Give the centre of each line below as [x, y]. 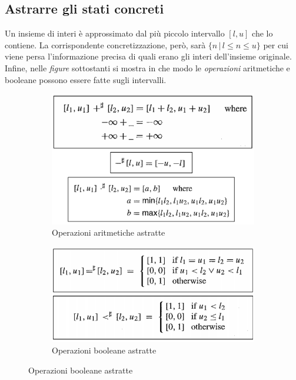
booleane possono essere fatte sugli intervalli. [86, 79]
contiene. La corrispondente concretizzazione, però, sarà [105, 44]
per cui [276, 44]
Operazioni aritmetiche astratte [109, 232]
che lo [262, 33]
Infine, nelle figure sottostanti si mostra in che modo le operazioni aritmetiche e [147, 67]
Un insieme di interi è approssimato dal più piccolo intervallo [115, 33]
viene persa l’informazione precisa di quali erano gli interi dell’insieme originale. [148, 56]
